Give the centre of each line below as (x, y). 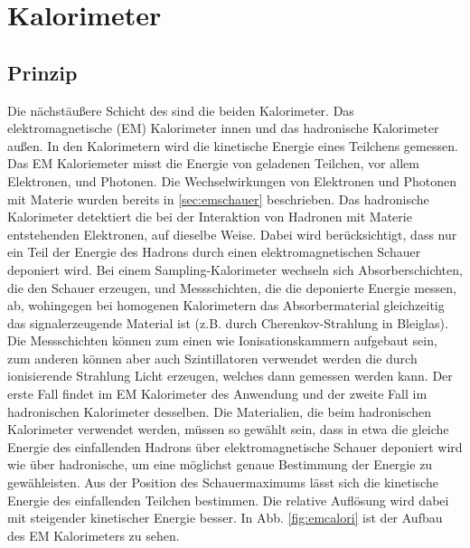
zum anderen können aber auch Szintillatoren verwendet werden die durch (212, 358)
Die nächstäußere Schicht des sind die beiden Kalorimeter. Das (181, 110)
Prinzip (42, 72)
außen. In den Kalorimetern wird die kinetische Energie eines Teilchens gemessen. (233, 145)
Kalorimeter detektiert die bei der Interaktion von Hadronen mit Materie (210, 217)
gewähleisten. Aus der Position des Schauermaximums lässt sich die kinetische (223, 482)
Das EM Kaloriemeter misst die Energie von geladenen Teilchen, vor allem (213, 163)
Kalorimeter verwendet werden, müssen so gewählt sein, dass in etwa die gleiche (228, 429)
